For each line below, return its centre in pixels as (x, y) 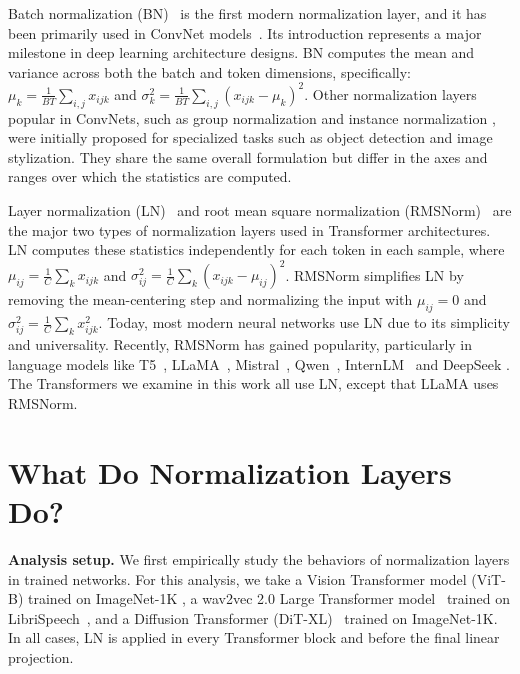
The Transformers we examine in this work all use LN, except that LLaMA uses (253, 383)
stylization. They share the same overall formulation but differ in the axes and (248, 156)
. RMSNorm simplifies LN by (374, 274)
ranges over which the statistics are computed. (150, 176)
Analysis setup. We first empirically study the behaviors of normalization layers (259, 558)
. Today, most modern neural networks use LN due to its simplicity (304, 322)
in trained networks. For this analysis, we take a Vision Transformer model (237, 578)
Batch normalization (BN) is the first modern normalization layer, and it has (247, 13)
